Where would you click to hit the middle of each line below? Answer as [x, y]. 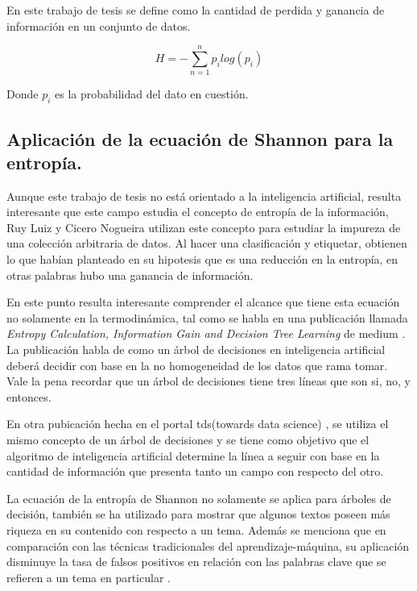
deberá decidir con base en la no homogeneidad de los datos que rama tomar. [197, 365]
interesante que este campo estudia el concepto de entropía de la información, [198, 212]
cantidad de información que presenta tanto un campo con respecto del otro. [195, 471]
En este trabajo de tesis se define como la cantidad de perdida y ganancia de [196, 10]
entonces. [29, 396]
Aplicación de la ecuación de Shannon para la [200, 138]
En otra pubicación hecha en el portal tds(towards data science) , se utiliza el [198, 424]
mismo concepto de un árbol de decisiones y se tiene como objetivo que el [188, 440]
